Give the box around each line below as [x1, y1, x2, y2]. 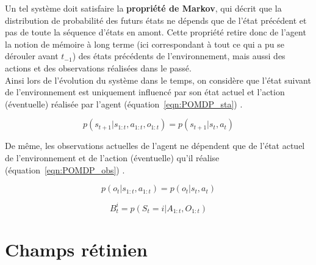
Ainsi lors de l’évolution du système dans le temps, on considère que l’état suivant [5, 73, 311, 86]
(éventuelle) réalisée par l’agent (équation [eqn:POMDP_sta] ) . [5, 97, 243, 110]
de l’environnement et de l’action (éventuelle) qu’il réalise [5, 151, 220, 164]
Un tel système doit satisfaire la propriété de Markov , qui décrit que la [5, 2, 282, 14]
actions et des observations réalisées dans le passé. [5, 61, 192, 74]
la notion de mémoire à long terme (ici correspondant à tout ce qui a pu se [5, 37, 284, 50]
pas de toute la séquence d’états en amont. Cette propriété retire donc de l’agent [5, 26, 306, 38]
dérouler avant [5, 49, 59, 62]
